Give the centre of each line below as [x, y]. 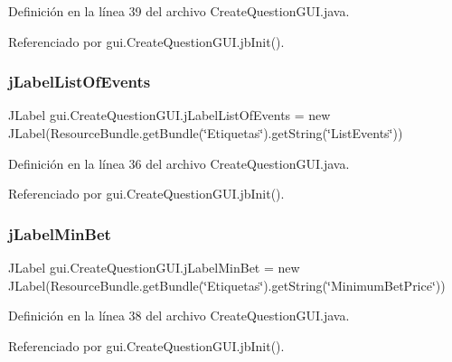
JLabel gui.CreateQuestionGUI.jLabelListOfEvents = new [169, 115]
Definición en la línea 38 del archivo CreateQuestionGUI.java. [179, 316]
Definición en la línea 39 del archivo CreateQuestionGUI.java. [179, 11]
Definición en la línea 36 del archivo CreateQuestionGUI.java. [179, 163]
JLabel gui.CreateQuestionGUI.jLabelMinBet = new [154, 267]
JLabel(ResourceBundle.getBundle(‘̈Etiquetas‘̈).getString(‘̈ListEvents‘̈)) [206, 133]
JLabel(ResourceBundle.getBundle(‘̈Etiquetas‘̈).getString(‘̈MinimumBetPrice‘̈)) [227, 285]
